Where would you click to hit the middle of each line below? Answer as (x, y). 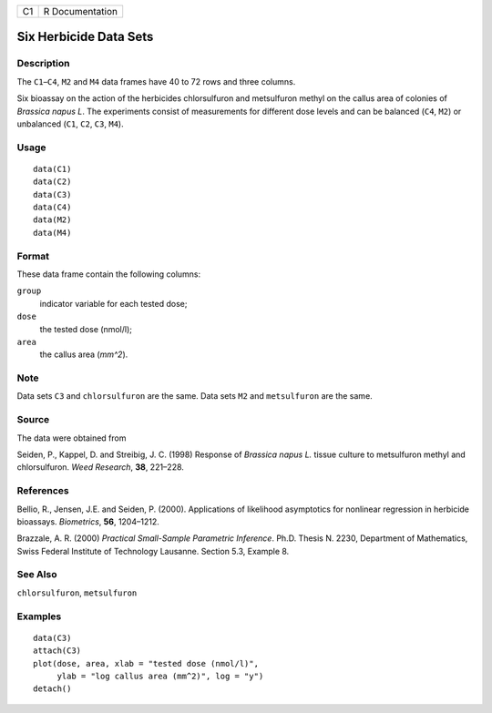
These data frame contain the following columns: (109, 274)
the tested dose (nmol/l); (86, 329)
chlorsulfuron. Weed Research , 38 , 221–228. (100, 467)
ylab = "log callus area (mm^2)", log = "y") (160, 676)
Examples (39, 616)
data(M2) (52, 220)
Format (33, 256)
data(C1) (52, 169)
